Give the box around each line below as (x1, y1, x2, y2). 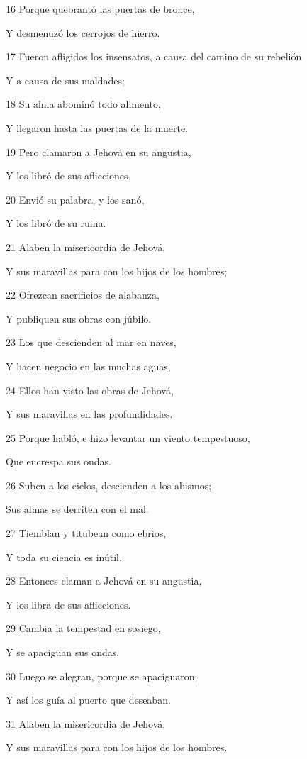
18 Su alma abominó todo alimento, (6, 96, 161, 111)
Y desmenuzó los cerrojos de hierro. (6, 25, 160, 40)
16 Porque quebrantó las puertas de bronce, (6, 1, 195, 16)
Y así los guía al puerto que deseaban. (6, 692, 171, 707)
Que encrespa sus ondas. (6, 454, 111, 469)
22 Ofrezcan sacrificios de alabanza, (6, 287, 160, 302)
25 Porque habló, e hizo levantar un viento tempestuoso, (6, 430, 250, 445)
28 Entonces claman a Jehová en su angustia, (6, 573, 202, 588)
